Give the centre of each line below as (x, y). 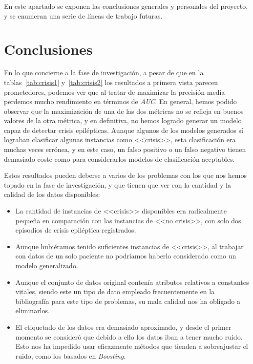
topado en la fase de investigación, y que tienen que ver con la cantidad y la (117, 184)
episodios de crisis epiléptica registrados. (76, 230)
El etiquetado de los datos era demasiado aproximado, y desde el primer (123, 327)
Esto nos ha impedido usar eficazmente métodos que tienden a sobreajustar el (132, 346)
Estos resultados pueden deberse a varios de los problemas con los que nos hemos (125, 175)
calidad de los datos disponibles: (52, 194)
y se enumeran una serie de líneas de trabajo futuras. (83, 15)
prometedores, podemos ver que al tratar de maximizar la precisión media (115, 92)
